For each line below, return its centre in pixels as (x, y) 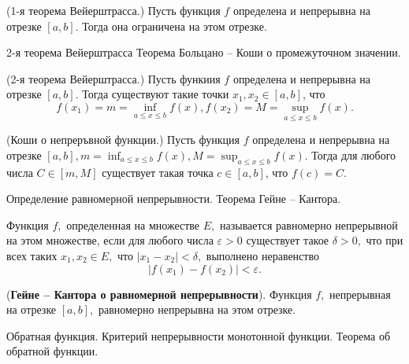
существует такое (288, 240)
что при (385, 240)
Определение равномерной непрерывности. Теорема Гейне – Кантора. (174, 199)
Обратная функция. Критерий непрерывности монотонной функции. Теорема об (199, 335)
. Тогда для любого (350, 154)
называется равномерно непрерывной (309, 224)
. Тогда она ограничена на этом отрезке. (171, 26)
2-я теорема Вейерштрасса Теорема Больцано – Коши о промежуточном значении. (204, 52)
